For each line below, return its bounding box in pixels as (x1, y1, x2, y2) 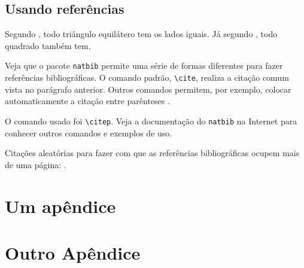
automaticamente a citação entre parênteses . (5, 95, 170, 107)
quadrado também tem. (5, 39, 91, 51)
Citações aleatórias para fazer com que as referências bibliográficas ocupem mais (5, 147, 300, 159)
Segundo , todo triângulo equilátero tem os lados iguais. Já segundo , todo (5, 28, 278, 40)
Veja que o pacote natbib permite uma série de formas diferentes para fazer (5, 59, 283, 72)
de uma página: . (5, 158, 66, 170)
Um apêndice (5, 193, 116, 218)
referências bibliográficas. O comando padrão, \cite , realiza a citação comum (5, 71, 289, 84)
